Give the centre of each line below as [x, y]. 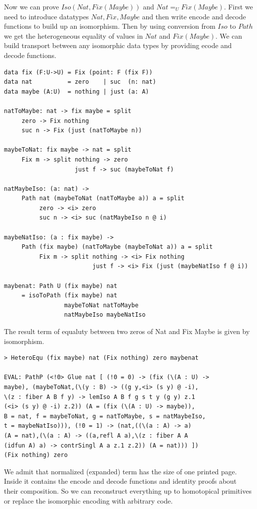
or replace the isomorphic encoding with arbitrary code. [88, 500]
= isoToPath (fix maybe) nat [69, 296]
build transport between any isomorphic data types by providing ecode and [118, 45]
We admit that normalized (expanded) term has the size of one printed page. [121, 471]
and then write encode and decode [194, 16]
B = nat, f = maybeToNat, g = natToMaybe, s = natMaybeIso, [105, 416]
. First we [238, 6]
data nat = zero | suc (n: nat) [80, 82]
